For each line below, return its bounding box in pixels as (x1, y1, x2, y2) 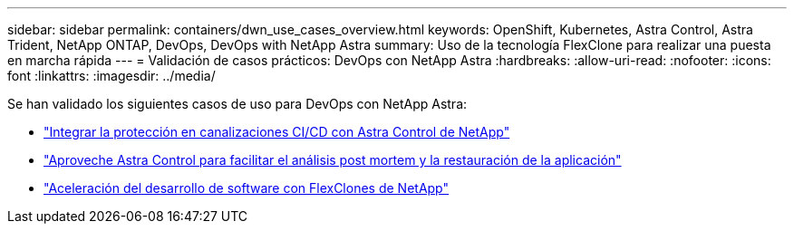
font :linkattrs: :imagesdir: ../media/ (7, 68, 216, 83)
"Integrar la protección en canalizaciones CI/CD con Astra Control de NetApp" (44, 124, 510, 140)
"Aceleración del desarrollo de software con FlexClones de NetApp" (44, 180, 449, 196)
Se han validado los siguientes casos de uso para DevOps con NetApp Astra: (7, 96, 468, 111)
